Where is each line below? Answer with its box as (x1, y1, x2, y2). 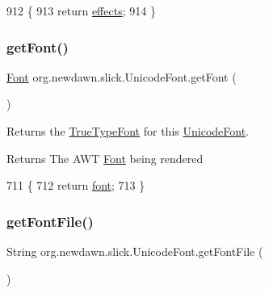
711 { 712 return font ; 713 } (6, 177, 145, 194)
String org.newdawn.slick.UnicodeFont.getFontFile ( (6, 243, 263, 259)
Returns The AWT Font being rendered (6, 149, 204, 166)
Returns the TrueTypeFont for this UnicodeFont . (6, 123, 249, 139)
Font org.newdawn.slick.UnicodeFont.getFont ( (6, 68, 237, 85)
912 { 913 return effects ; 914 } (6, 2, 156, 19)
